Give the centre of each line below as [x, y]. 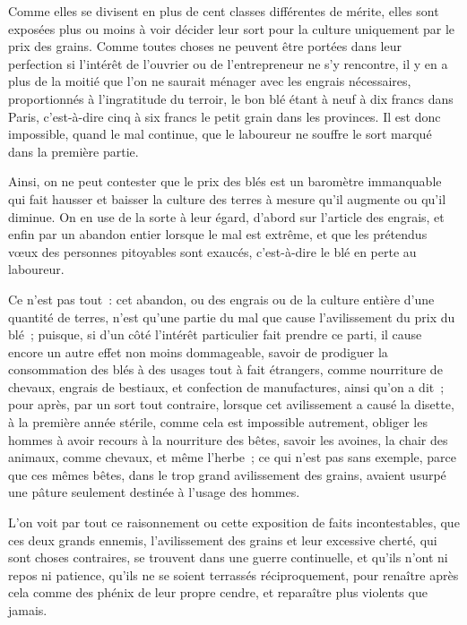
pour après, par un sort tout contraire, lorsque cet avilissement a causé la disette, [231, 404]
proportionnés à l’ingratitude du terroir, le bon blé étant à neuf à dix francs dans [231, 98]
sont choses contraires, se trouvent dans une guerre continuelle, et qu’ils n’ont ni [228, 557]
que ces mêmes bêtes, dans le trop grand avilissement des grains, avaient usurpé [227, 474]
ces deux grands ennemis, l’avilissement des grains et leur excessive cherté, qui [223, 539]
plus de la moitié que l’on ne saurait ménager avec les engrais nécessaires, [210, 81]
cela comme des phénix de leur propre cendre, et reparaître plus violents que [218, 592]
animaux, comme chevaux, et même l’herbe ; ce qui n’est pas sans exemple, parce [233, 457]
